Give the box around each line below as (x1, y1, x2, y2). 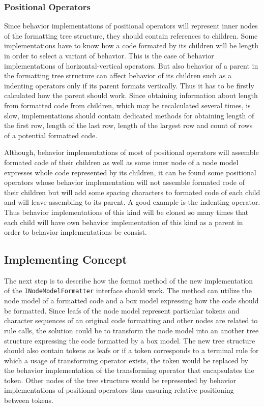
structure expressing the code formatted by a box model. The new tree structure (4, 335, 255, 346)
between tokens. (4, 395, 53, 405)
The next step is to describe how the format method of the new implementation (4, 275, 253, 286)
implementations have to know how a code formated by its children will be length (4, 40, 258, 51)
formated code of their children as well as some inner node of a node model (4, 156, 239, 167)
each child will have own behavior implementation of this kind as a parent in (4, 216, 243, 227)
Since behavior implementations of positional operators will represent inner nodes (4, 20, 258, 31)
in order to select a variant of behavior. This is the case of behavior (4, 50, 214, 60)
